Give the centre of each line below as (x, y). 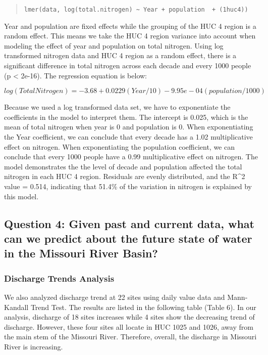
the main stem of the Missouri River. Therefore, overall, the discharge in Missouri (130, 337)
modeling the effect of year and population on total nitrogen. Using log (114, 45)
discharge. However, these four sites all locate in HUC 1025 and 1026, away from (129, 326)
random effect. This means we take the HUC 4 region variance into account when (130, 36)
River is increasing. (34, 346)
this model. (21, 196)
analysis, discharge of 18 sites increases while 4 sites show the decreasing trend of (129, 317)
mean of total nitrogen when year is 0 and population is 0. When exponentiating (129, 127)
